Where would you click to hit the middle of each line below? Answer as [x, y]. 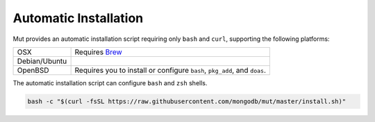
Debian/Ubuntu [42, 61]
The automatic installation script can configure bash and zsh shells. [110, 82]
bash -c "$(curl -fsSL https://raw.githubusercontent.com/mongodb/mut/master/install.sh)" [187, 101]
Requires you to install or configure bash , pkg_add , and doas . [170, 70]
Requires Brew [99, 52]
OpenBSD [33, 70]
